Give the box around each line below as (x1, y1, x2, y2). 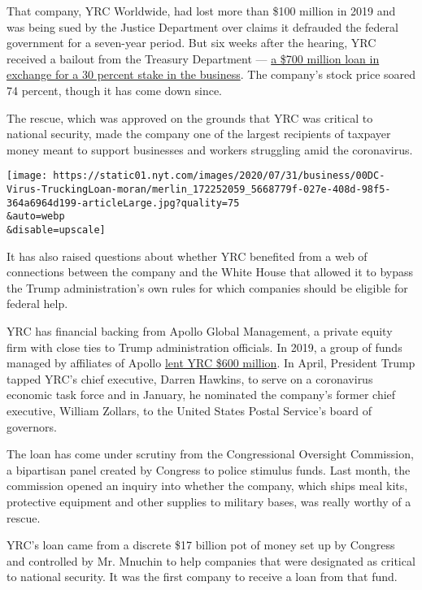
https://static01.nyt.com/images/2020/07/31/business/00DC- (53, 170, 385, 182)
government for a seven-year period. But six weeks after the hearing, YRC (7, 34, 376, 51)
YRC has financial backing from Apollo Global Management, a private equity (7, 323, 393, 339)
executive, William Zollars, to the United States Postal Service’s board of (7, 401, 372, 419)
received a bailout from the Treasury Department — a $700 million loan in (7, 50, 380, 67)
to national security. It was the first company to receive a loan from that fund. (7, 568, 398, 585)
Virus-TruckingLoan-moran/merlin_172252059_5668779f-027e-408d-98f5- (7, 184, 391, 195)
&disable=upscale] (7, 223, 106, 236)
